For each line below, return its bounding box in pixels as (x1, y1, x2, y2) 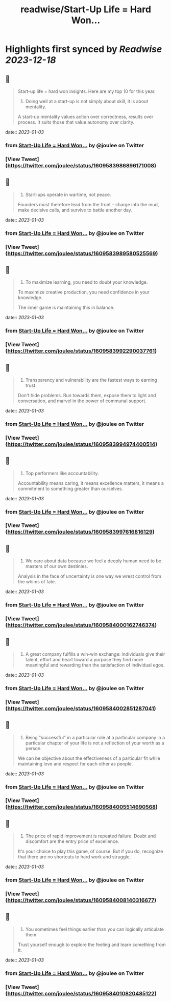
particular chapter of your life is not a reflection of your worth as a (25, 740, 164, 746)
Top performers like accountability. (25, 470, 99, 476)
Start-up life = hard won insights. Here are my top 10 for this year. (17, 88, 156, 94)
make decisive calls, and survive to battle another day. (17, 207, 133, 213)
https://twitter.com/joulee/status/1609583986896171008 (7, 162, 155, 169)
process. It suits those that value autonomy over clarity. (17, 119, 135, 125)
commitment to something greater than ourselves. (17, 485, 124, 492)
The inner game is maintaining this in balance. (17, 304, 115, 311)
